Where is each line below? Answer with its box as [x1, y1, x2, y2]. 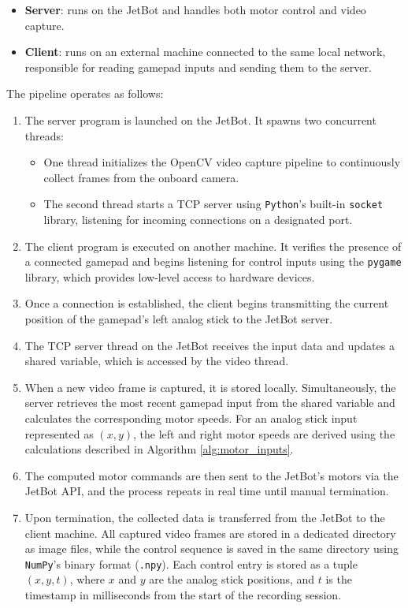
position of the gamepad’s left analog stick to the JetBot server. [24, 311, 333, 327]
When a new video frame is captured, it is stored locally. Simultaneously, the [24, 379, 396, 395]
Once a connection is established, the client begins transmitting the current [24, 295, 389, 311]
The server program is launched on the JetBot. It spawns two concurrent [24, 111, 376, 128]
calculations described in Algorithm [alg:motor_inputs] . [24, 441, 294, 457]
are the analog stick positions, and [149, 571, 315, 587]
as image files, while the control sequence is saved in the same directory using [24, 540, 399, 557]
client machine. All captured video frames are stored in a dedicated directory [24, 524, 396, 541]
